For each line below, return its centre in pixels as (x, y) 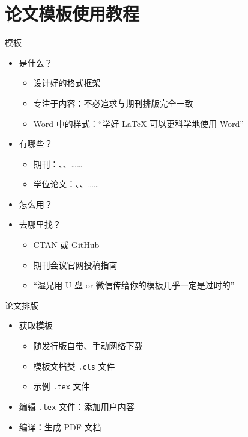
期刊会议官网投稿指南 (75, 265)
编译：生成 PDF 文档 (60, 426)
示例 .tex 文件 (62, 386)
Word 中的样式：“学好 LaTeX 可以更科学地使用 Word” (138, 123)
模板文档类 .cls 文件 (74, 366)
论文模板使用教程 (72, 14)
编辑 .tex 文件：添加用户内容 (77, 406)
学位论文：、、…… (66, 184)
